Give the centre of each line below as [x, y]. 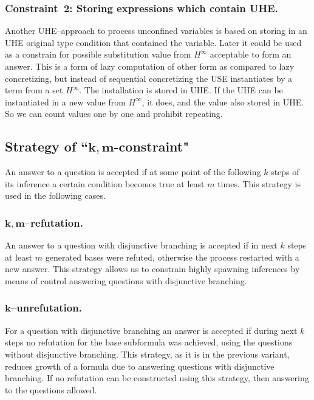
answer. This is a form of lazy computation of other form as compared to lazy [150, 66]
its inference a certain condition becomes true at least [105, 183]
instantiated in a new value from [65, 102]
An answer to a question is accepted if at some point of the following [133, 172]
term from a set [34, 90]
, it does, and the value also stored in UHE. [223, 102]
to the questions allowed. [51, 389]
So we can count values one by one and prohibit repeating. [114, 114]
